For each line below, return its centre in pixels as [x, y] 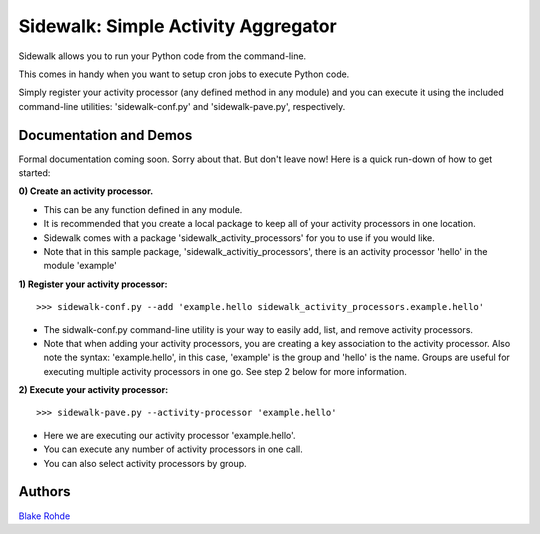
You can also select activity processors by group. [145, 463]
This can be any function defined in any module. [143, 209]
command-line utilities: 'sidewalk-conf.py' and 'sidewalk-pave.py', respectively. [182, 106]
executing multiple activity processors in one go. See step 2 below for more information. [225, 371]
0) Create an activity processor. [86, 191]
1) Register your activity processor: [93, 284]
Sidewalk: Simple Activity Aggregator [177, 26]
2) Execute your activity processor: [93, 390]
